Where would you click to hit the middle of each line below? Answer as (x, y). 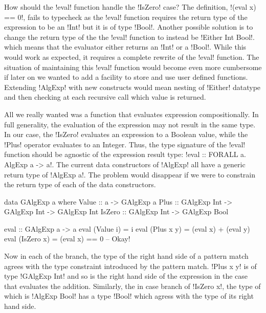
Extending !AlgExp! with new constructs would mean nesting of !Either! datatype (132, 87)
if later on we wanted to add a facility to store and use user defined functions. (126, 77)
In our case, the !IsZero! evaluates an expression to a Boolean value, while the (126, 134)
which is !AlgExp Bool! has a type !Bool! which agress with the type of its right (129, 296)
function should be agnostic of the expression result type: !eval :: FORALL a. (125, 154)
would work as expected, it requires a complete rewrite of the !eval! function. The (132, 57)
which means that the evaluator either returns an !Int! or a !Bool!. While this (125, 47)
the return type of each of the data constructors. (80, 184)
